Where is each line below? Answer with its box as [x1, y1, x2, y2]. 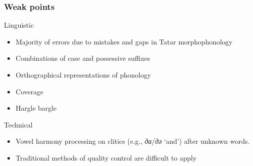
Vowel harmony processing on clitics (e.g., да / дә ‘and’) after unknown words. [15, 136, 250, 146]
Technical [4, 119, 33, 129]
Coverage [15, 86, 44, 96]
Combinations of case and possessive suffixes [15, 53, 151, 63]
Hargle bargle [15, 103, 56, 113]
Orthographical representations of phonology [15, 70, 151, 80]
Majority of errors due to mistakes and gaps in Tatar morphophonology [15, 36, 233, 46]
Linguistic [4, 20, 34, 30]
